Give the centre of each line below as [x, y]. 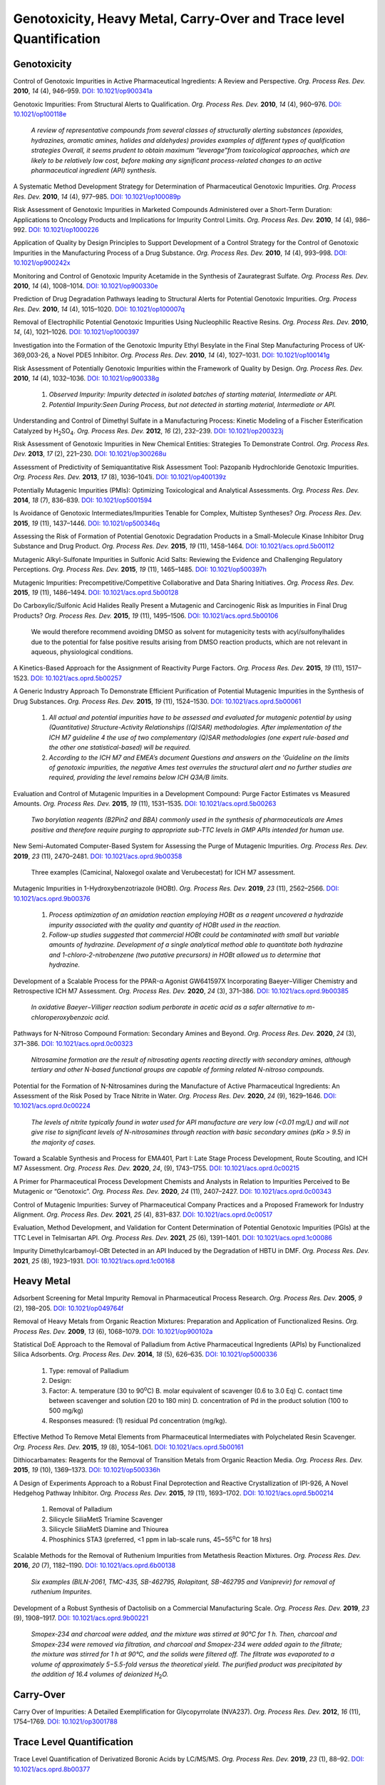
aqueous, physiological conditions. [82, 652]
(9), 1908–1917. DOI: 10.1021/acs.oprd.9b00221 [81, 1618]
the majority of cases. [63, 1142]
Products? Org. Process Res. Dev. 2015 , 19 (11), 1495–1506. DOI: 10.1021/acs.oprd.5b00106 [146, 615]
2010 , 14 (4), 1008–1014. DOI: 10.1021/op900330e [86, 286]
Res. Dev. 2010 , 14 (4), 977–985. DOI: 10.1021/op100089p [97, 196]
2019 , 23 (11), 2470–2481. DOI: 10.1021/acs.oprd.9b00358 [98, 856]
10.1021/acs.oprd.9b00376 [52, 898]
